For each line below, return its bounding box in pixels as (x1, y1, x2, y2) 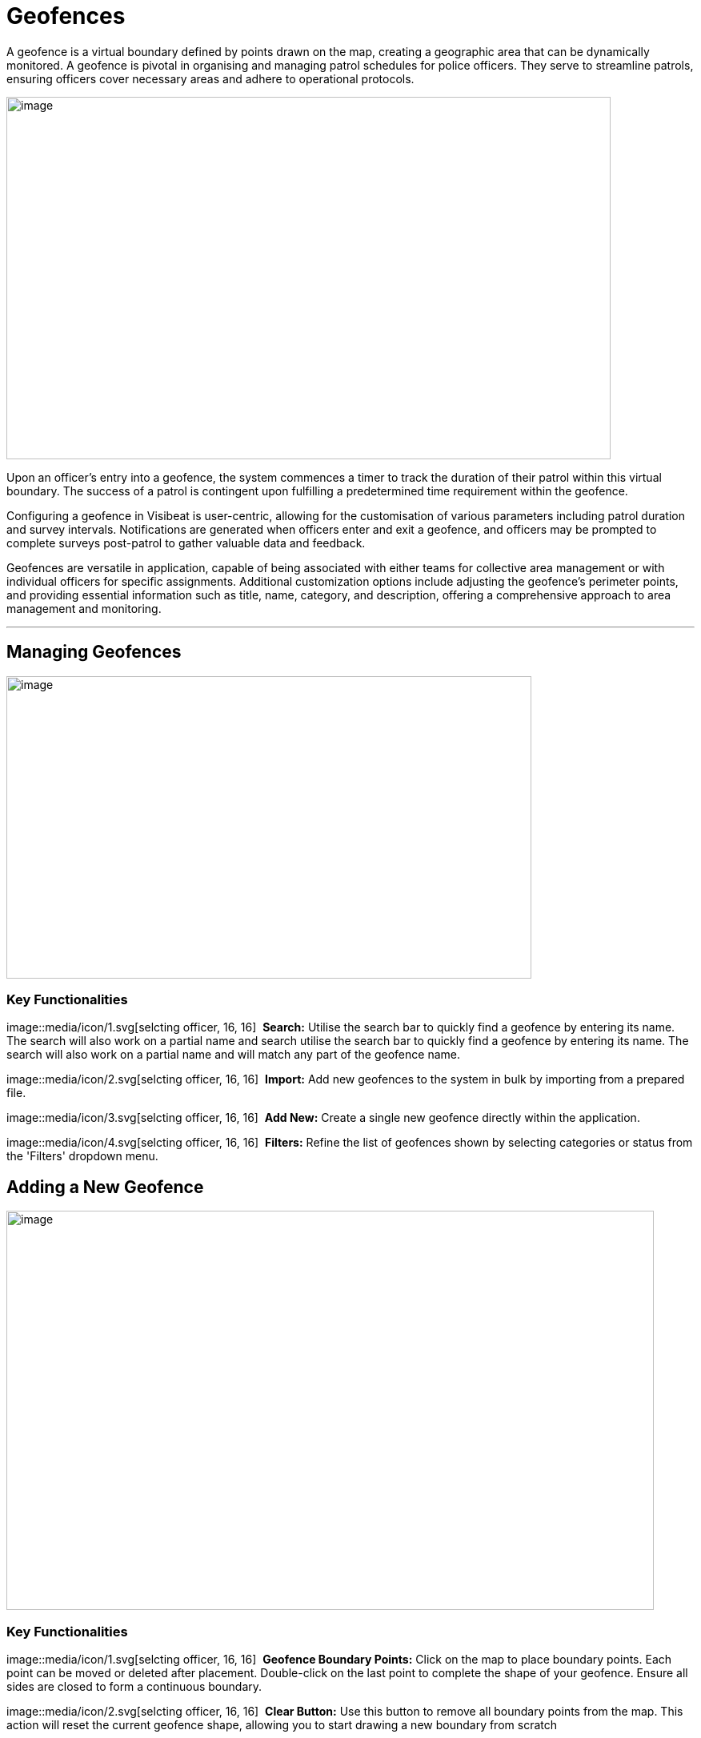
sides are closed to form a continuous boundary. (6, 1679, 262, 1693)
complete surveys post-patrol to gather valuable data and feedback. (6, 535, 366, 550)
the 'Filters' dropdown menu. (6, 1149, 158, 1163)
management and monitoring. (6, 601, 162, 615)
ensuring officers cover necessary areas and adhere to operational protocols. (6, 71, 415, 86)
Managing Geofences (6, 642, 182, 663)
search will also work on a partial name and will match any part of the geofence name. (6, 1047, 460, 1062)
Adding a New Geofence (6, 1176, 204, 1197)
